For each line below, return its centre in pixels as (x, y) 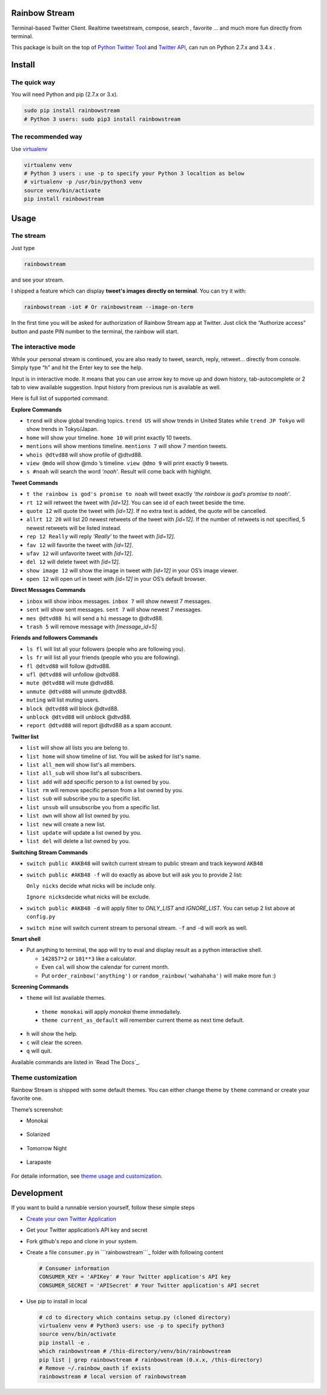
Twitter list (25, 736)
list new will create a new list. (66, 824)
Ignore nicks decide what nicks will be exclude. (88, 897)
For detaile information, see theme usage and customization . (87, 1176)
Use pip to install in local (57, 1301)
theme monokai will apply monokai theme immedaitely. (111, 1011)
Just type (23, 248)
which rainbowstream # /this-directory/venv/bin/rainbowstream (135, 1351)
